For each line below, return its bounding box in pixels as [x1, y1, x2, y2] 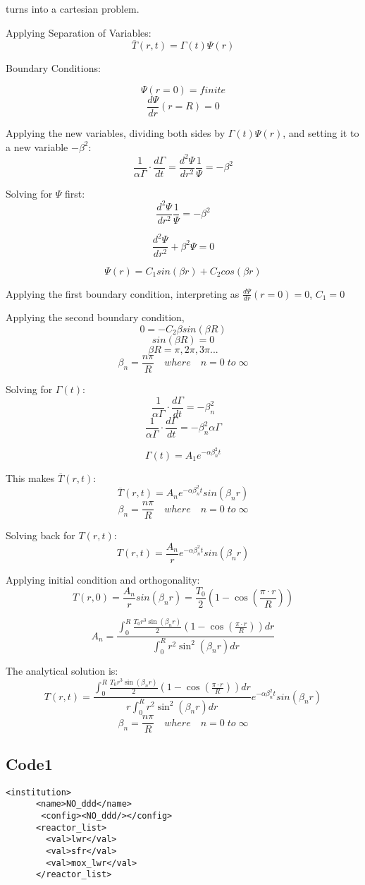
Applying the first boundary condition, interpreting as [6, 286, 240, 301]
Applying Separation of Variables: [6, 25, 151, 40]
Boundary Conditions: [6, 61, 101, 76]
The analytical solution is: [6, 663, 118, 678]
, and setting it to [283, 126, 359, 140]
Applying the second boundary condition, [6, 310, 185, 325]
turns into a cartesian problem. [6, 1, 140, 16]
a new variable [6, 139, 68, 154]
